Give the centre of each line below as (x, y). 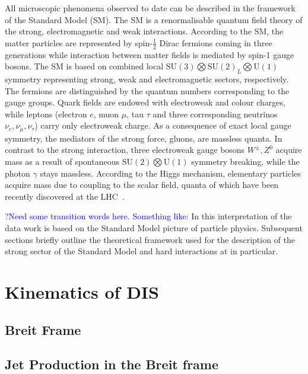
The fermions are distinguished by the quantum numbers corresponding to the (147, 90)
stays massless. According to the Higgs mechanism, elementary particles (170, 173)
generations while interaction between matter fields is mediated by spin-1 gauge (150, 54)
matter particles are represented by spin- (79, 42)
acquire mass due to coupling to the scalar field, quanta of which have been (142, 185)
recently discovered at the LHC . (65, 196)
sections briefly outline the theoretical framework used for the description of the (150, 239)
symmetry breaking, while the (245, 162)
